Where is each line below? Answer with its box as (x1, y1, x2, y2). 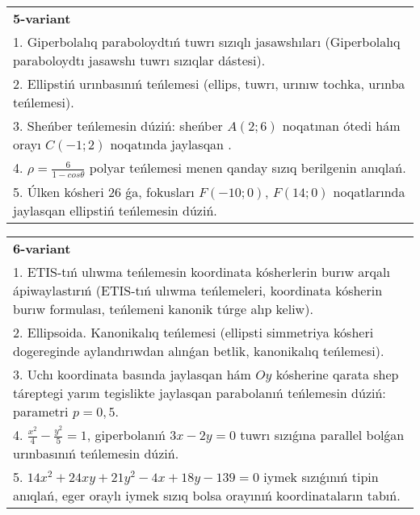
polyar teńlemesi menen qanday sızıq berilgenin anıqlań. (89, 158, 406, 177)
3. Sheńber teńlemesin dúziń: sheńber (13, 116, 223, 135)
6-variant (13, 238, 71, 257)
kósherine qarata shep (275, 364, 399, 383)
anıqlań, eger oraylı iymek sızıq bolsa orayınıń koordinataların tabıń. (13, 486, 401, 505)
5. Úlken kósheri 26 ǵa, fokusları (13, 182, 195, 201)
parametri (13, 401, 69, 421)
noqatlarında (333, 182, 405, 201)
